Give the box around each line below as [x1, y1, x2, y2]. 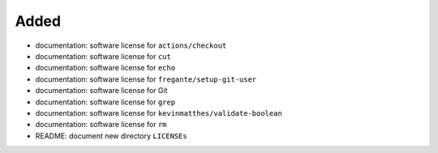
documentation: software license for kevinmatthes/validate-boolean [35, 108, 283, 117]
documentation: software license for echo [35, 63, 176, 73]
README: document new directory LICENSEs [35, 130, 187, 141]
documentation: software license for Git [35, 86, 168, 96]
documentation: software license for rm [35, 120, 167, 130]
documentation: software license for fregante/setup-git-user [35, 74, 257, 84]
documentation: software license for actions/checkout [35, 40, 227, 50]
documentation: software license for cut [35, 51, 172, 61]
